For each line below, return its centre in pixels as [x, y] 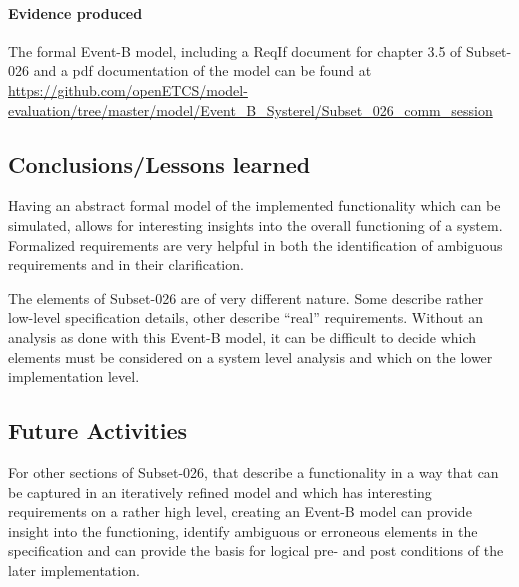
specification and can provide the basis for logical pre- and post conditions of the [256, 550]
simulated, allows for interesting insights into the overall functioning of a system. [255, 224]
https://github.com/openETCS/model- [128, 89]
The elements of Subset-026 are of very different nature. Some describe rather [246, 297]
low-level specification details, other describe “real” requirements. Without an [245, 317]
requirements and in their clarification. [126, 264]
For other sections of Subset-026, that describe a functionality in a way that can [253, 471]
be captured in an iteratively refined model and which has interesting [220, 491]
